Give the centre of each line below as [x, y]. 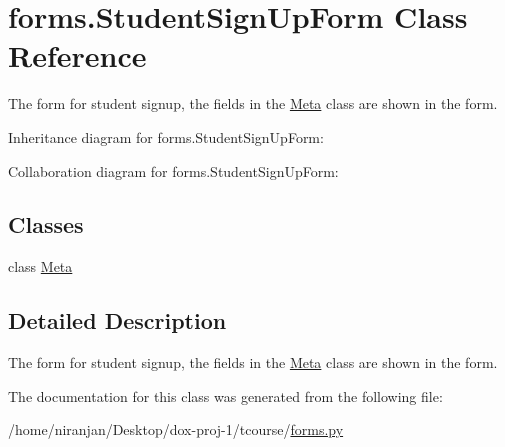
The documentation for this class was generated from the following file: [225, 395]
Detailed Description [117, 320]
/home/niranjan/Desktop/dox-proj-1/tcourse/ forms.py [176, 429]
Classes [46, 224]
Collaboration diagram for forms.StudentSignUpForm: [173, 170]
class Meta [40, 266]
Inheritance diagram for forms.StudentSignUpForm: [166, 136]
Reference [77, 55]
